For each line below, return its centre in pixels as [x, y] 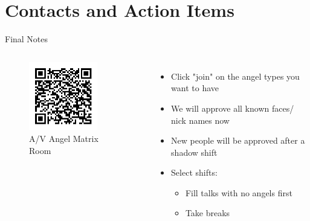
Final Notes [27, 39]
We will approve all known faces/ [233, 108]
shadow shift [194, 152]
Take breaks [208, 213]
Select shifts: [194, 172]
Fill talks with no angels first [239, 192]
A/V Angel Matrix [64, 139]
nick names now [200, 120]
